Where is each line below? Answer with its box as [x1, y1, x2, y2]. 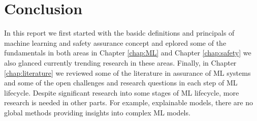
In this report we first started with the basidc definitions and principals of [4, 27, 235, 38]
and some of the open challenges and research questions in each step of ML [4, 77, 238, 88]
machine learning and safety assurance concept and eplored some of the [4, 37, 227, 48]
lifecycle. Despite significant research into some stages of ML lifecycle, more [4, 87, 239, 98]
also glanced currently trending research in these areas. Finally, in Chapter [4, 57, 237, 68]
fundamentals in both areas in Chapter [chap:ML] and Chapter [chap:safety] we [4, 47, 251, 58]
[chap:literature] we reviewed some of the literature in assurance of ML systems [4, 67, 251, 78]
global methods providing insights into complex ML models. [4, 107, 190, 117]
